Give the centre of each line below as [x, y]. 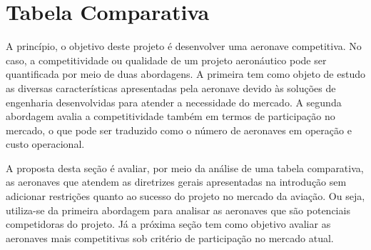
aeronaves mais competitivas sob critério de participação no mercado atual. [170, 237]
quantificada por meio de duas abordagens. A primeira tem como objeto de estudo [185, 74]
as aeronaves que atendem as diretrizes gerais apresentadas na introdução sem [176, 182]
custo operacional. [45, 144]
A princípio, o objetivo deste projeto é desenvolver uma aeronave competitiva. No [184, 46]
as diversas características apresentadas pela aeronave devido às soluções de [171, 87]
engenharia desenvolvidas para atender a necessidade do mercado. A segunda [174, 102]
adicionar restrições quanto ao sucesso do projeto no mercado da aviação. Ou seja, [185, 196]
